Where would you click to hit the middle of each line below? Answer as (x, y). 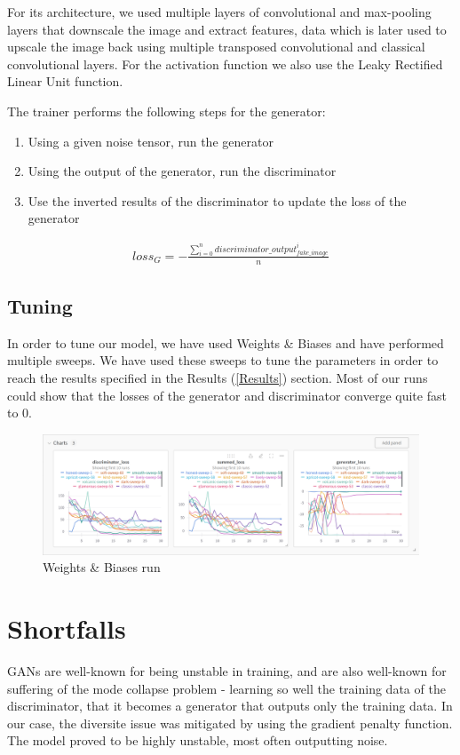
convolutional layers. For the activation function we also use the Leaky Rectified (225, 64)
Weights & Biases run (102, 567)
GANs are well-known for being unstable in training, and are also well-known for (227, 670)
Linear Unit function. (65, 81)
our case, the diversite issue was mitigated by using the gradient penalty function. (230, 723)
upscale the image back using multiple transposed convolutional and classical (216, 47)
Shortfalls (67, 628)
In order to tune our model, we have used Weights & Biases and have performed (226, 342)
